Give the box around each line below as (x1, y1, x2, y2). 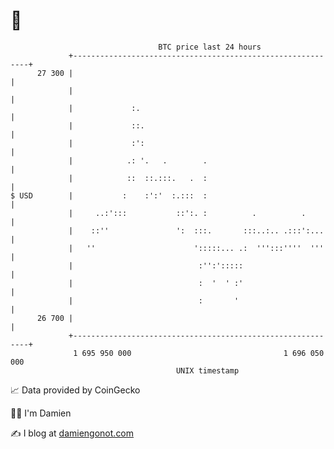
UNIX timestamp (175, 365, 240, 376)
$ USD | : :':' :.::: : (10, 190, 208, 201)
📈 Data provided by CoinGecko (10, 384, 141, 396)
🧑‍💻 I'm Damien (10, 407, 72, 419)
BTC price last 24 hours (158, 42, 262, 52)
